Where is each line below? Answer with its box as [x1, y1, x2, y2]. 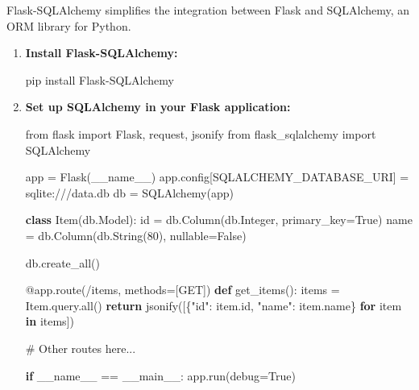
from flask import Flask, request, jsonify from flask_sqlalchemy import [25, 125, 376, 142]
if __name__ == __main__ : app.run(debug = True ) [25, 367, 296, 384]
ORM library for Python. [6, 17, 131, 34]
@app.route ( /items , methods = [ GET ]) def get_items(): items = [25, 281, 340, 298]
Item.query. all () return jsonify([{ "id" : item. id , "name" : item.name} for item [25, 297, 402, 313]
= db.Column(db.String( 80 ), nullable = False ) [25, 226, 247, 243]
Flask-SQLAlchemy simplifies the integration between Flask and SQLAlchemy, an [6, 2, 410, 18]
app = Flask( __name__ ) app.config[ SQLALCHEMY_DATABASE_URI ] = [25, 168, 409, 185]
